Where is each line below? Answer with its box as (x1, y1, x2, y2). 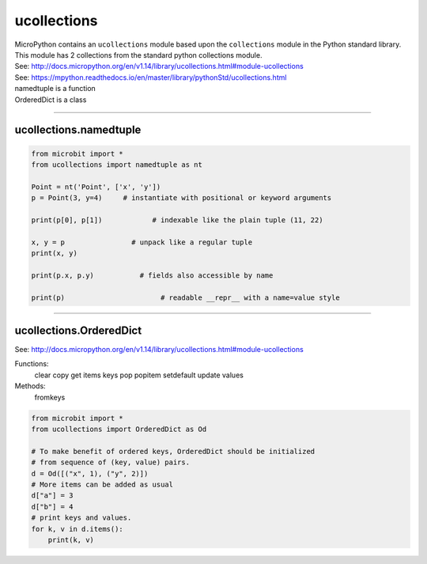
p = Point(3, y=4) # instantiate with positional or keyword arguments (31, 194, 332, 203)
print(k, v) (47, 535, 95, 544)
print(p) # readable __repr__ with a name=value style (31, 293, 340, 302)
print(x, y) (31, 249, 78, 258)
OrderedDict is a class (14, 95, 87, 104)
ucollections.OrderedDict (14, 324, 142, 337)
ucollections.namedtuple (14, 123, 142, 137)
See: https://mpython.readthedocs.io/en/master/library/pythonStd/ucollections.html (14, 72, 287, 82)
